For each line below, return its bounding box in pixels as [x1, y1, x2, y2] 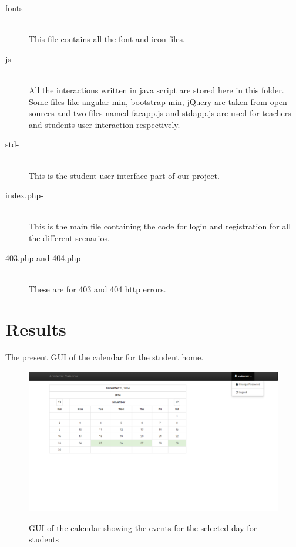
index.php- [5, 189, 43, 201]
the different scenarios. [29, 231, 110, 244]
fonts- [5, 2, 26, 13]
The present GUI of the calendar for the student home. [5, 351, 204, 363]
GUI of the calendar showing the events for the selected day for [29, 521, 257, 534]
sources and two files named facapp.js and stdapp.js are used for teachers [29, 107, 291, 119]
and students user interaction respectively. [29, 118, 180, 130]
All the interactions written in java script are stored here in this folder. [29, 83, 284, 96]
